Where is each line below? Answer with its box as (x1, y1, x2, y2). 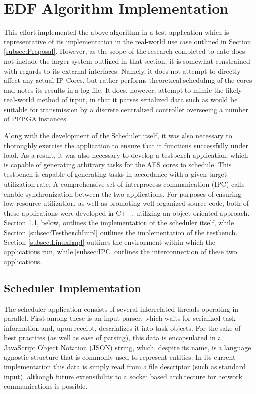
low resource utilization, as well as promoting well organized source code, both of (4, 198, 249, 208)
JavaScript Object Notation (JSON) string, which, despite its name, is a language (4, 342, 251, 352)
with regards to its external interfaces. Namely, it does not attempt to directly (4, 65, 241, 76)
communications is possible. (4, 381, 88, 391)
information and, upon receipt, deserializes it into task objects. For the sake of (4, 322, 241, 333)
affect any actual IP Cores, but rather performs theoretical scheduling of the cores (4, 75, 252, 85)
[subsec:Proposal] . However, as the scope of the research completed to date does (4, 46, 245, 56)
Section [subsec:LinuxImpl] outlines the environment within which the (4, 236, 215, 247)
